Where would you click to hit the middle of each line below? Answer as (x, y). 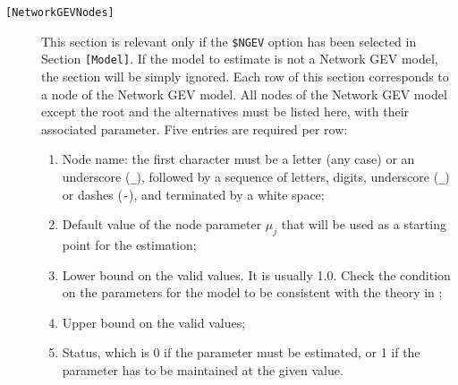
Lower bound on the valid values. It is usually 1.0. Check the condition (256, 274)
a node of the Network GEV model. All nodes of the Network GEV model (244, 94)
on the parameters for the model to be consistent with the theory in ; (252, 292)
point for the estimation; (129, 245)
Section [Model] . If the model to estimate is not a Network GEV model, (240, 59)
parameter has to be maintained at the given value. (203, 370)
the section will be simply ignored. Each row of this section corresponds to (245, 76)
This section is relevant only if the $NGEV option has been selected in (229, 41)
